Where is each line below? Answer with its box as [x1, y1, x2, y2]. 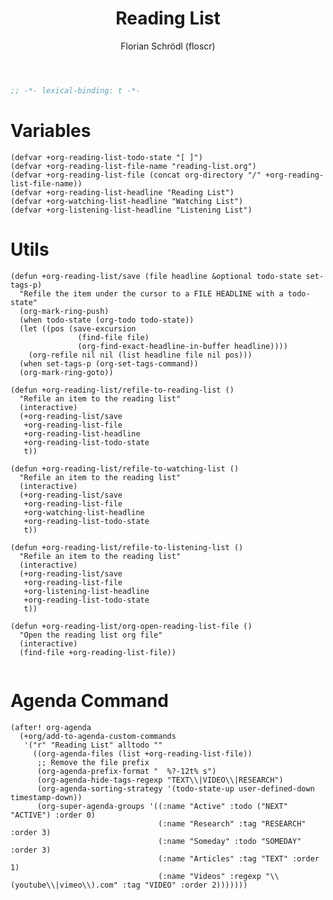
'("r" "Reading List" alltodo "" [23, 740, 163, 750]
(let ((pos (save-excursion [19, 323, 137, 334]
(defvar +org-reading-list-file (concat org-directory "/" [10, 170, 262, 180]
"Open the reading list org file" [19, 630, 163, 640]
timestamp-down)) [10, 792, 83, 802]
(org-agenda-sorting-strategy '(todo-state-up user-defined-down [36, 783, 315, 794]
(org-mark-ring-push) [19, 306, 110, 316]
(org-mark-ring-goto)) [19, 367, 114, 377]
